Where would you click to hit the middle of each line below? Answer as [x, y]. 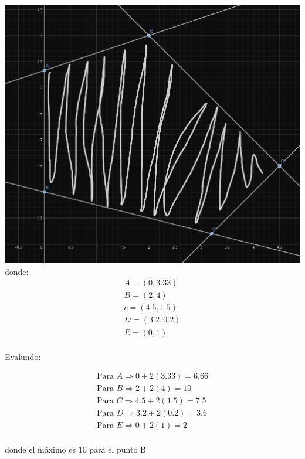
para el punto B [118, 449]
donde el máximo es [40, 449]
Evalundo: [23, 356]
